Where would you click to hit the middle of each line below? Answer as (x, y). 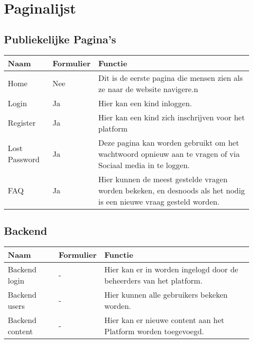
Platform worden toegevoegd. (154, 331)
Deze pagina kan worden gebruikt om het (169, 142)
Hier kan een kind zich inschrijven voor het (172, 117)
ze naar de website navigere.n (148, 89)
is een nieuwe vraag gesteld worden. (159, 201)
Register (22, 123)
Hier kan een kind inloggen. (145, 103)
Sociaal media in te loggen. (144, 165)
